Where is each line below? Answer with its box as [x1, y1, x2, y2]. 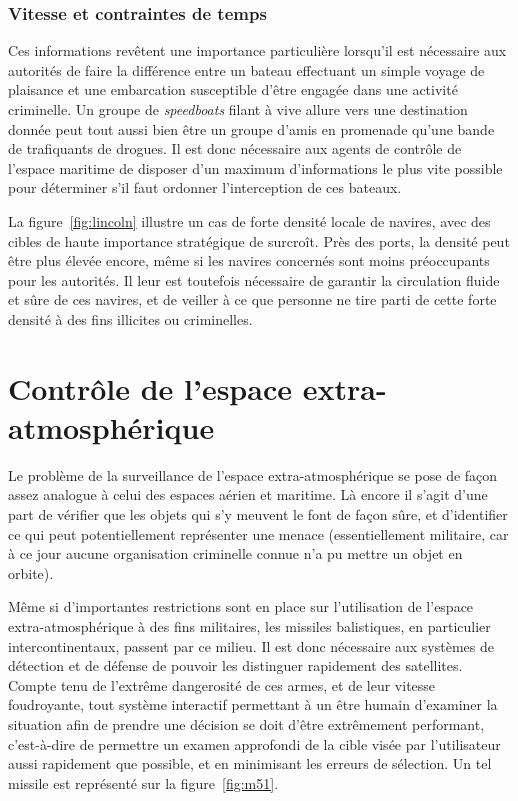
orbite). [8, 562, 54, 583]
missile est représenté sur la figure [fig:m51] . [8, 772, 279, 793]
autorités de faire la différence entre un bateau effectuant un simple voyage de [8, 59, 485, 80]
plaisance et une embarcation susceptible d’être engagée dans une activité [8, 79, 458, 100]
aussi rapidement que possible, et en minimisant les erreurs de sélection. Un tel [8, 753, 492, 774]
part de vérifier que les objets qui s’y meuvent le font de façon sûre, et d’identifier [8, 504, 508, 525]
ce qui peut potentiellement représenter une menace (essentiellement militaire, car [8, 523, 509, 544]
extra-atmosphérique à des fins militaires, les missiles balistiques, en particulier [8, 616, 491, 636]
